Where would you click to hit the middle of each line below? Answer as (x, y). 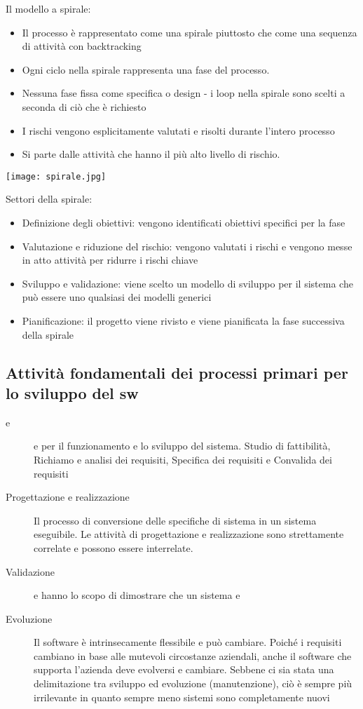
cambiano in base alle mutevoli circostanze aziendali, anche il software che (193, 655)
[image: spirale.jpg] (56, 176)
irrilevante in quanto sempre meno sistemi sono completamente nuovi (182, 697)
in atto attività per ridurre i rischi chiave (110, 260)
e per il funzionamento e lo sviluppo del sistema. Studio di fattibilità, (182, 446)
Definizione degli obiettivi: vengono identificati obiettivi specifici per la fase (184, 222)
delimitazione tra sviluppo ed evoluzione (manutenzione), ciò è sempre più (193, 683)
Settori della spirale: (49, 199)
